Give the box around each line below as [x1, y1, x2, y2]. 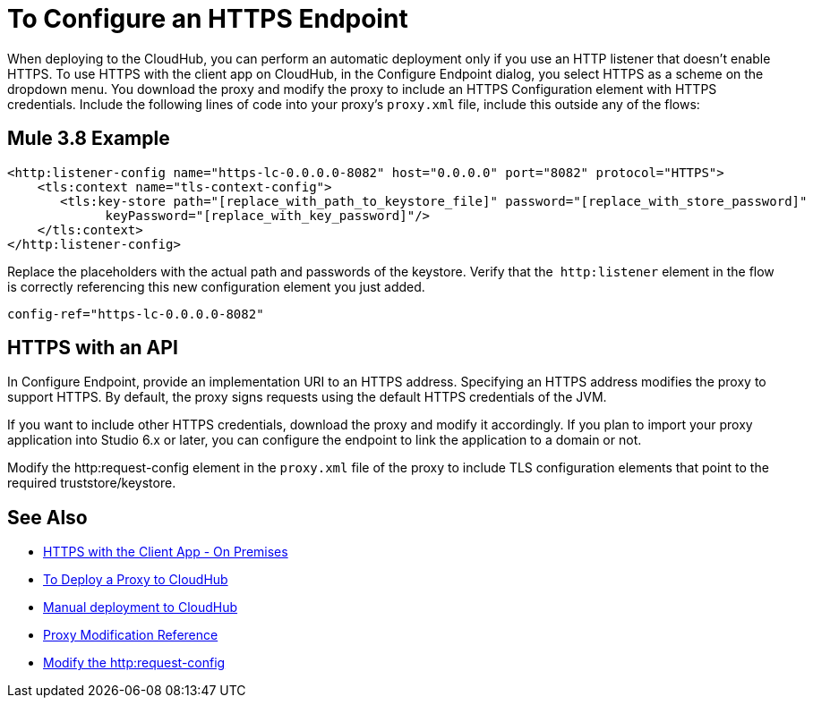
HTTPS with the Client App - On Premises [43, 544, 288, 560]
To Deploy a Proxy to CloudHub [43, 572, 228, 588]
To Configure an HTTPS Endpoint [7, 4, 408, 34]
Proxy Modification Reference [43, 627, 218, 643]
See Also [7, 505, 88, 529]
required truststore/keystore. [7, 475, 176, 491]
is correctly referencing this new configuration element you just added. [7, 278, 425, 294]
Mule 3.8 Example [7, 127, 170, 150]
